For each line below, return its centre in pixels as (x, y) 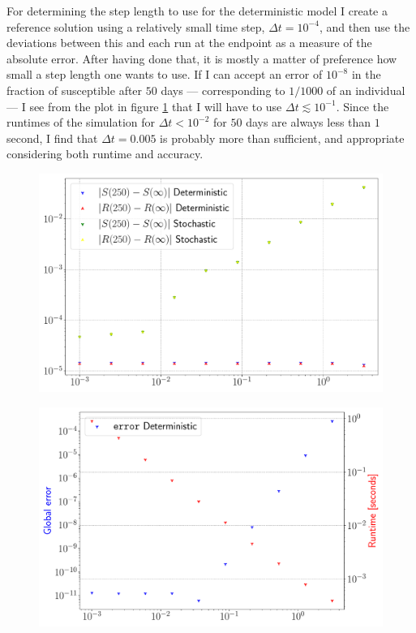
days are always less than (309, 122)
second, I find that (52, 138)
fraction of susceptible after (75, 90)
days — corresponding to (223, 90)
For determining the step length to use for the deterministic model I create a (197, 11)
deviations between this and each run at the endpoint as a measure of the (189, 43)
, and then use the (365, 26)
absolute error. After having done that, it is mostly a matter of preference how (202, 58)
